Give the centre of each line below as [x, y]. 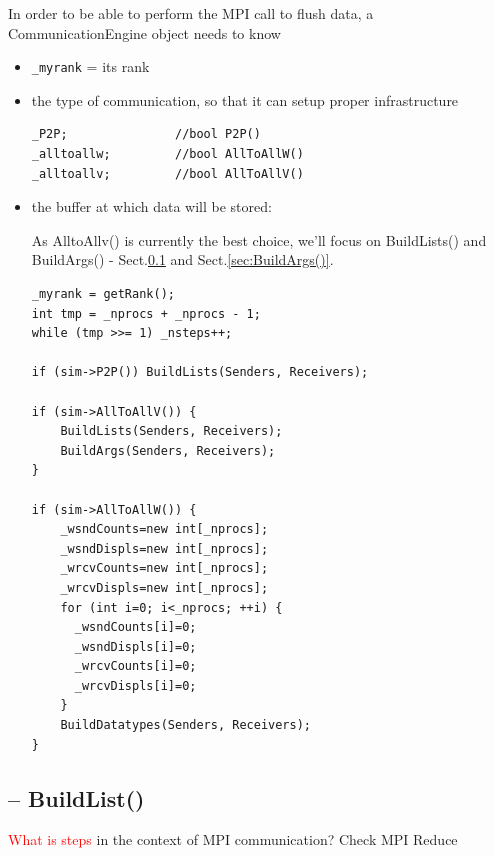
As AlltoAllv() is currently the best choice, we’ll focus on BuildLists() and [259, 239]
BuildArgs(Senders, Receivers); [168, 450]
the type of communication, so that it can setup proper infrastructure [245, 99]
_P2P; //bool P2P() [146, 134]
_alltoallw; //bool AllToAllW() [167, 154]
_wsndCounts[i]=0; [135, 627]
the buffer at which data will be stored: [151, 206]
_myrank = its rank [90, 66]
